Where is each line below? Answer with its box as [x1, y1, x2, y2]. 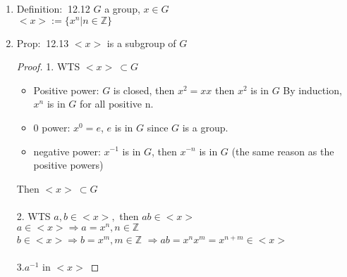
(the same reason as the [231, 143, 334, 158]
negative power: [33, 143, 101, 158]
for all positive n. [80, 96, 154, 111]
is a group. [182, 120, 229, 134]
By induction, [283, 82, 342, 97]
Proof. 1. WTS [16, 59, 80, 74]
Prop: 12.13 [16, 35, 69, 50]
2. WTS [16, 208, 51, 223]
